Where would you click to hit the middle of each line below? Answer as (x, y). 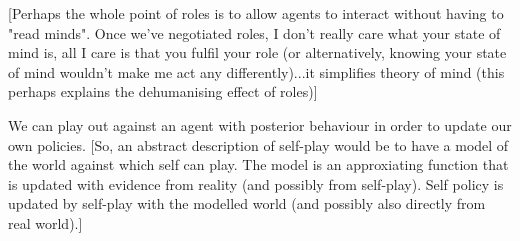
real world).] (45, 222)
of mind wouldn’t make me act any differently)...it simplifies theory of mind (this (256, 71)
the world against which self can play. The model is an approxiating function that (258, 164)
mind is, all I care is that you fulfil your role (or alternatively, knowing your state (257, 52)
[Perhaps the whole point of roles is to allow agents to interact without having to (256, 13)
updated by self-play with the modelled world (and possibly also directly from (247, 203)
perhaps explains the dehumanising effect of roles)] (163, 91)
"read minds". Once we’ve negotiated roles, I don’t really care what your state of (254, 32)
